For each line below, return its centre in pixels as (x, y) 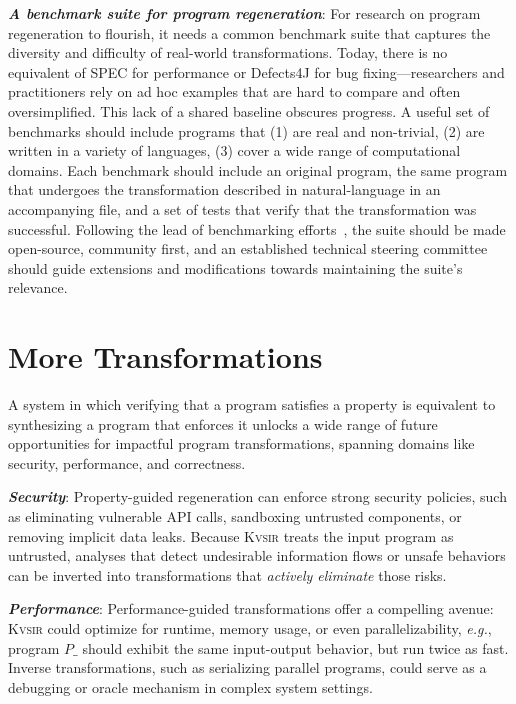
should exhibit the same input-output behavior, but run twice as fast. (295, 647)
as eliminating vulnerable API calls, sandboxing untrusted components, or (235, 516)
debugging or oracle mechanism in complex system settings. (190, 686)
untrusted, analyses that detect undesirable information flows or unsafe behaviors (257, 555)
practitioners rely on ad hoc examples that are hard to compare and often (234, 91)
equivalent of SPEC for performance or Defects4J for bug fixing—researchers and (256, 71)
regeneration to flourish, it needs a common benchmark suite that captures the (249, 32)
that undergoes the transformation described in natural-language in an (224, 189)
